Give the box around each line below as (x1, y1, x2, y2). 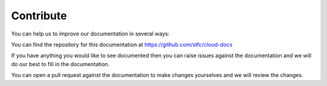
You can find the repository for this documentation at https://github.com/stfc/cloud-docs (11, 41, 233, 48)
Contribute (11, 9, 67, 22)
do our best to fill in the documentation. (11, 60, 110, 67)
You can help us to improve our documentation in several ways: (11, 30, 170, 37)
